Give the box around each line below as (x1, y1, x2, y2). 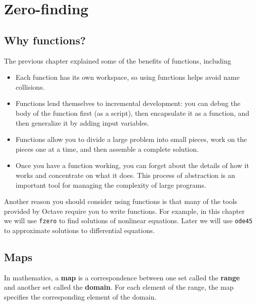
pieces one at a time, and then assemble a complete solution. (15, 143, 199, 154)
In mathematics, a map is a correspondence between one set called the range (4, 272, 240, 282)
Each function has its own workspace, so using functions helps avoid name (15, 72, 240, 82)
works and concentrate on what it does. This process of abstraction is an (15, 169, 235, 180)
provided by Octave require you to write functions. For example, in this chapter (4, 205, 245, 216)
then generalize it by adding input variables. (15, 117, 149, 128)
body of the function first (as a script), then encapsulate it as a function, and (15, 107, 250, 118)
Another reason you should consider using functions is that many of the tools (4, 196, 237, 206)
